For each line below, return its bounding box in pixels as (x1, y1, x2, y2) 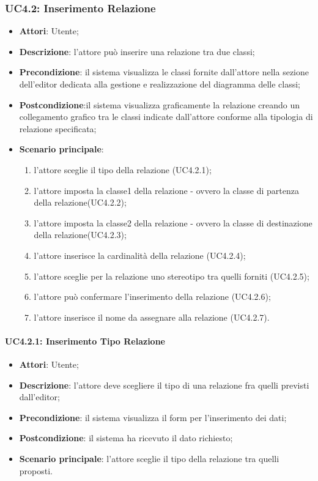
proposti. (19, 464, 53, 477)
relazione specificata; (19, 122, 97, 135)
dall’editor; (19, 390, 60, 403)
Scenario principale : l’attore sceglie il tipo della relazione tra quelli (19, 452, 279, 465)
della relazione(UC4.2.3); (34, 228, 127, 241)
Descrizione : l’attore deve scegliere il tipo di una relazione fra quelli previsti (19, 378, 309, 391)
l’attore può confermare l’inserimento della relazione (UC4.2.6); (34, 290, 271, 303)
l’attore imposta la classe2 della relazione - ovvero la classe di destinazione (34, 216, 312, 229)
